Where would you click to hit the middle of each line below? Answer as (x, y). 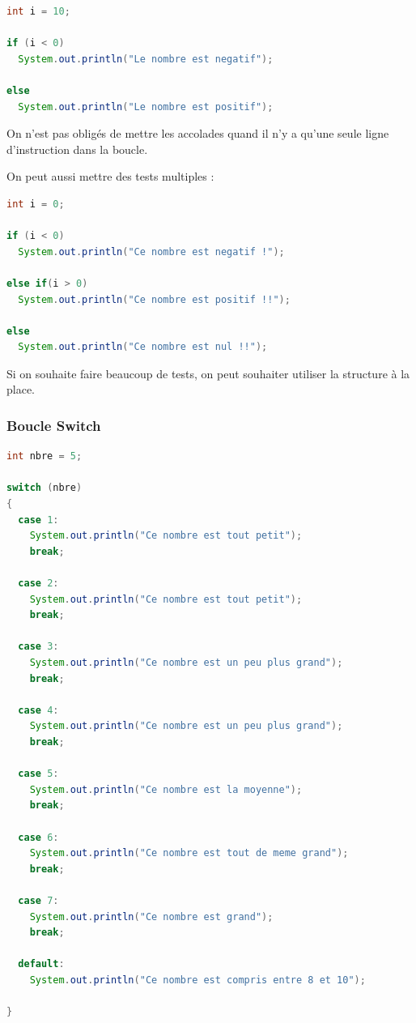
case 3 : (38, 647)
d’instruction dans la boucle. (77, 149)
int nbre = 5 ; (45, 456)
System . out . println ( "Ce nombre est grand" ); (151, 916)
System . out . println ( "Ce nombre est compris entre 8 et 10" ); (197, 980)
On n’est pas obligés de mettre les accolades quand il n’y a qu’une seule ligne (198, 133)
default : (41, 964)
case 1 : (38, 520)
